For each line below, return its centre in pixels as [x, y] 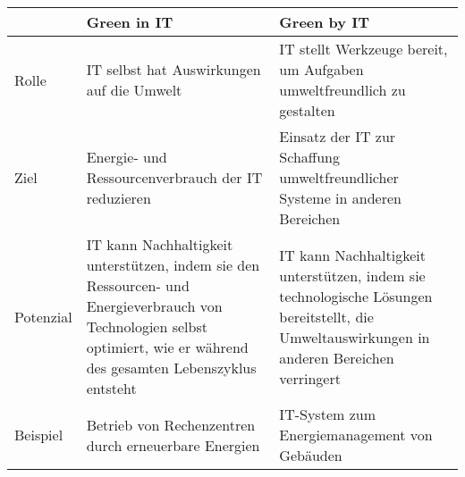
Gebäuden [311, 455]
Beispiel [39, 435]
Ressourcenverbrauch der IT [174, 177]
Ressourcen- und [138, 285]
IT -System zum [327, 414]
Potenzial [43, 316]
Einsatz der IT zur [338, 136]
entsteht [111, 388]
